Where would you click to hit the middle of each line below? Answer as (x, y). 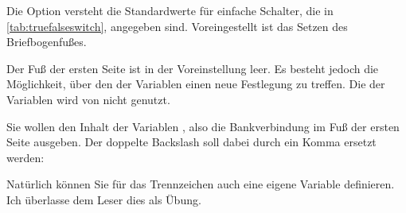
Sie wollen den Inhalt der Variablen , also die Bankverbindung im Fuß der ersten (203, 126)
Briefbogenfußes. (47, 42)
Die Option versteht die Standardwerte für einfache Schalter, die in (170, 10)
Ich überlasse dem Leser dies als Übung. (104, 199)
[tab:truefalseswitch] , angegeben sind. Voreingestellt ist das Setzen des (177, 26)
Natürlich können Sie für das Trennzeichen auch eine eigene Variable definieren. (201, 184)
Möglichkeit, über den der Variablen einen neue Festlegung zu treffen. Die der (196, 84)
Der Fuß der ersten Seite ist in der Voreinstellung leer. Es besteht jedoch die (193, 68)
